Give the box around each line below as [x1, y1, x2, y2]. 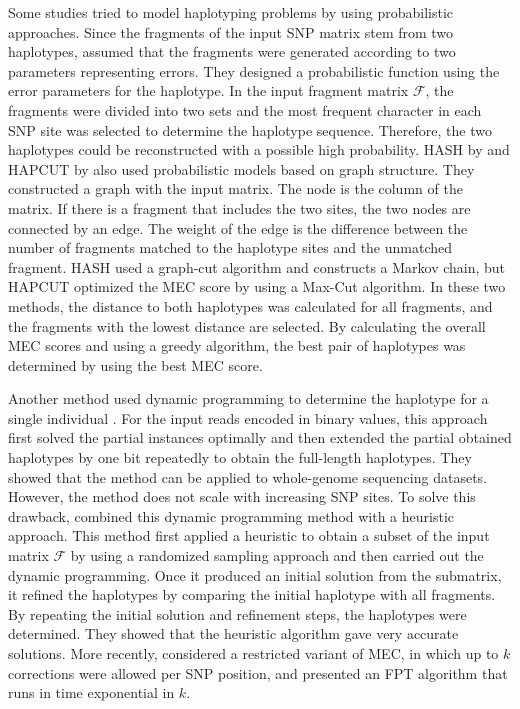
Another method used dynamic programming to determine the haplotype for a [8, 388, 489, 409]
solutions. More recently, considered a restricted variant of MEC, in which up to [8, 643, 499, 663]
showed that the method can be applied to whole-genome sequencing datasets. [8, 466, 487, 487]
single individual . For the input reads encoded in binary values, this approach [8, 407, 488, 428]
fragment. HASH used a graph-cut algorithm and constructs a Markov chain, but [8, 256, 506, 277]
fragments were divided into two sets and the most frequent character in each [8, 99, 482, 120]
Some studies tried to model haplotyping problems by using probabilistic [8, 2, 454, 22]
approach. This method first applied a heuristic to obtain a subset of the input [8, 525, 490, 546]
